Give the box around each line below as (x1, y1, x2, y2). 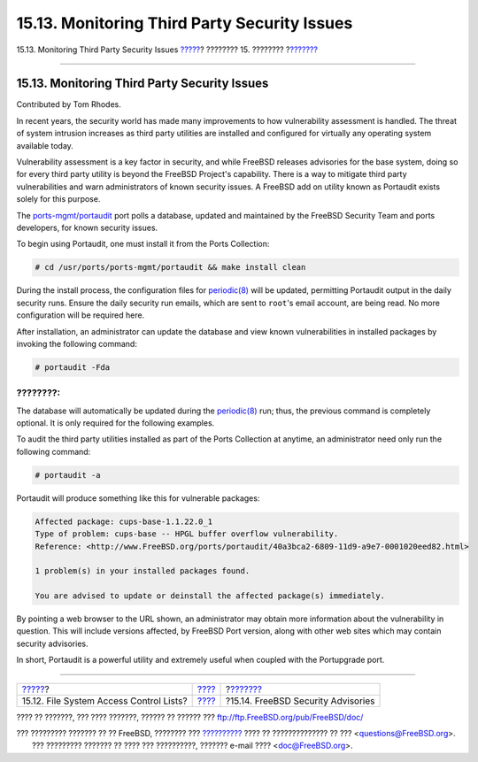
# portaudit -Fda (35, 362, 111, 372)
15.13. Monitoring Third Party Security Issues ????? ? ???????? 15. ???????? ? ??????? (16, 44, 319, 55)
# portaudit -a (35, 470, 101, 480)
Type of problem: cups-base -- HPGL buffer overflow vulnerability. (35, 529, 339, 539)
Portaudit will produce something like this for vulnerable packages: (16, 492, 260, 504)
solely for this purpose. (16, 194, 101, 204)
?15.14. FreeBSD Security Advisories (226, 695, 375, 707)
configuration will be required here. (16, 310, 145, 320)
